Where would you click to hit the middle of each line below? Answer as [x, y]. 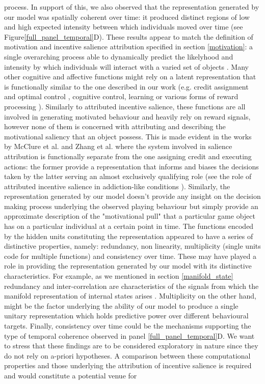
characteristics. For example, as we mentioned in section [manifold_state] [119, 276]
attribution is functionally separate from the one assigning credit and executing [128, 156]
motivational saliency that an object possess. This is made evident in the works [128, 136]
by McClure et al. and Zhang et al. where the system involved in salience [118, 146]
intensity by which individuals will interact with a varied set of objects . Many [126, 66]
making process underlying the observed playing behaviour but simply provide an [131, 206]
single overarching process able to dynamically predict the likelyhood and [119, 56]
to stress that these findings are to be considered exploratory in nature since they [131, 346]
